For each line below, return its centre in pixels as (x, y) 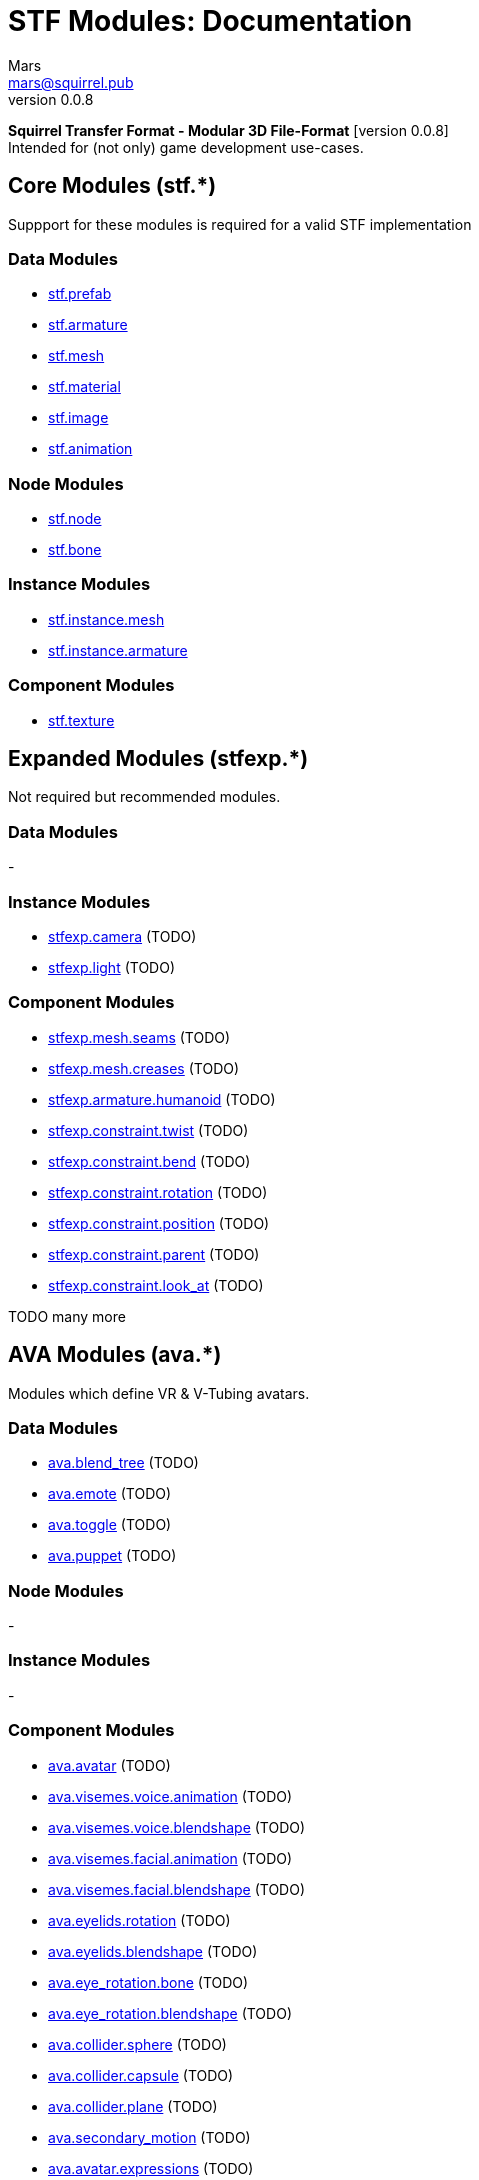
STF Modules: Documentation (210, 21)
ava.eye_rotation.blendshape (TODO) (170, 2013)
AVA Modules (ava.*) (115, 1355)
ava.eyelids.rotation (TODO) (139, 1920)
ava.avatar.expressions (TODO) (151, 2168)
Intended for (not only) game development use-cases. (186, 147)
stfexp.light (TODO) (112, 967)
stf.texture (81, 720)
